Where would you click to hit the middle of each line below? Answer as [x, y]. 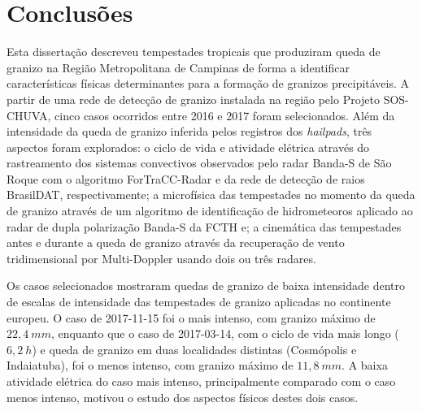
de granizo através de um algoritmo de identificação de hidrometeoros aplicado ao [210, 211]
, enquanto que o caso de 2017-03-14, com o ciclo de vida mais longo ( [225, 333]
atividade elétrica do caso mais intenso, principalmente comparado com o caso [201, 381]
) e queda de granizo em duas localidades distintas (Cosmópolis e [194, 349]
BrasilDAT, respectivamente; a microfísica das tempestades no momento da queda [211, 195]
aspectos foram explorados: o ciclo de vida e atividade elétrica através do [188, 147]
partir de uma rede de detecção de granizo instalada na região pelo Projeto [194, 99]
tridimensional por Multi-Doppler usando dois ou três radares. [161, 258]
